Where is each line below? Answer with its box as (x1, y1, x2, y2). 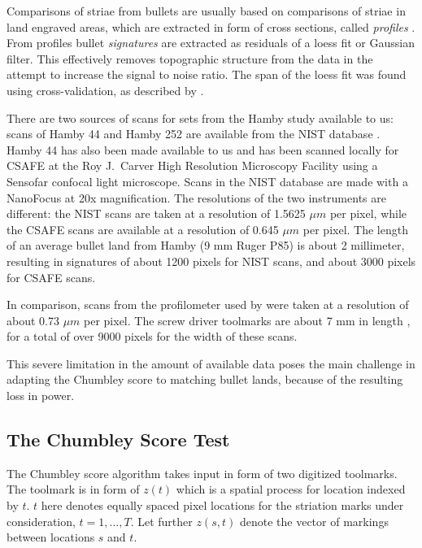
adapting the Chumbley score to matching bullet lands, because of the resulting (7, 371, 403, 388)
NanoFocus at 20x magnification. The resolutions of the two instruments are (7, 189, 386, 206)
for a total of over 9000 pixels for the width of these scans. (7, 328, 298, 345)
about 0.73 (7, 311, 59, 328)
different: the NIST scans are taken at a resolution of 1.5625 (7, 205, 306, 222)
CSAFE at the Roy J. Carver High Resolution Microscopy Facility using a (7, 157, 378, 174)
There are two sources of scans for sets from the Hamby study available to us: (7, 109, 394, 126)
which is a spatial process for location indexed (176, 481, 406, 498)
